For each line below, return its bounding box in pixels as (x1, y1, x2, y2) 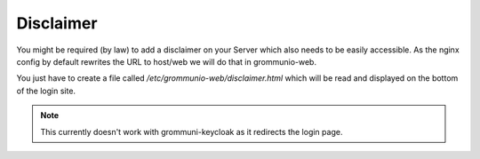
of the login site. (16, 85, 76, 96)
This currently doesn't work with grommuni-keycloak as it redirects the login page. (40, 126, 343, 137)
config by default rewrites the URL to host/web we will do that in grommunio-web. (16, 56, 317, 67)
